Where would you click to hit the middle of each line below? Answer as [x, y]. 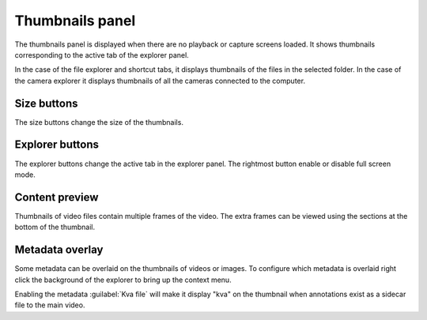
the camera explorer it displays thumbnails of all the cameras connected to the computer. [160, 81]
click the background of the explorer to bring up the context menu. [123, 280]
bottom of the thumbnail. [55, 227]
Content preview [57, 197]
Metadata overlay [59, 250]
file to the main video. [50, 305]
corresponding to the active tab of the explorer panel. [102, 55]
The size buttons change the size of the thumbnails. [99, 122]
